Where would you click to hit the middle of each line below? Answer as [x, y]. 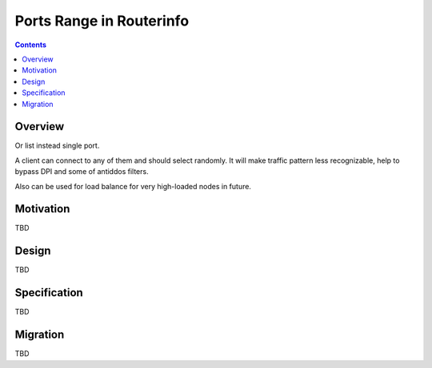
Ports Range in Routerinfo [102, 21]
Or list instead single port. [57, 146]
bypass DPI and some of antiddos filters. [82, 172]
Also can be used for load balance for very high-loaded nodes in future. [133, 186]
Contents [31, 45]
